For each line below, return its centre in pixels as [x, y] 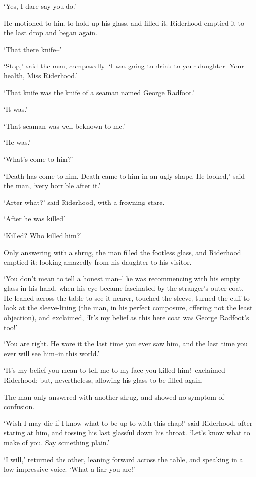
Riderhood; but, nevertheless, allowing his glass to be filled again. [104, 380]
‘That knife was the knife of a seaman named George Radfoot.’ [99, 92]
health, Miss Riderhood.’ [41, 75]
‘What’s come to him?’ [39, 159]
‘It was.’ [16, 109]
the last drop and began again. [51, 33]
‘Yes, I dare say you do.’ [40, 6]
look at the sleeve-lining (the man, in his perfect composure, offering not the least [128, 307]
